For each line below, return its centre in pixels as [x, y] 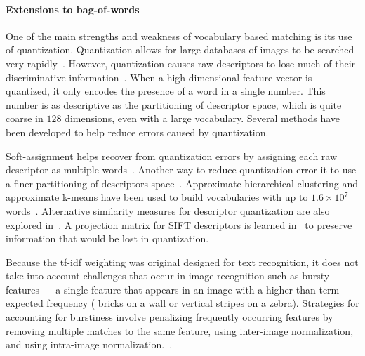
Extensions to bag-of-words [73, 9]
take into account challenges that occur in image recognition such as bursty [168, 276]
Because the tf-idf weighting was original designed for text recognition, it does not [182, 262]
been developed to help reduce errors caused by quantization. [137, 132]
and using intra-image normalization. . [89, 344]
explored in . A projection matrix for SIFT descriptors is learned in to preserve [179, 224]
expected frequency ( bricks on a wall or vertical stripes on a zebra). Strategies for [182, 303]
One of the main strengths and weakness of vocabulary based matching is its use [179, 35]
